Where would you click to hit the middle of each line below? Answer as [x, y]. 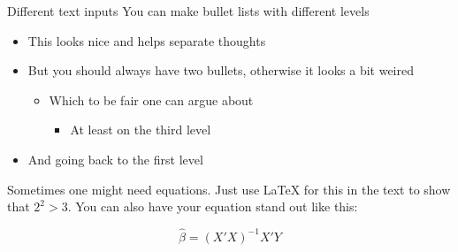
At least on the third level [141, 130]
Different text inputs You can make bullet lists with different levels [188, 11]
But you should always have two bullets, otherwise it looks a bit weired [221, 70]
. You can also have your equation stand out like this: [213, 206]
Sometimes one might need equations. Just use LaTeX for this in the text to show [229, 189]
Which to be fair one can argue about [151, 99]
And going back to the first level [115, 159]
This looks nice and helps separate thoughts [147, 40]
